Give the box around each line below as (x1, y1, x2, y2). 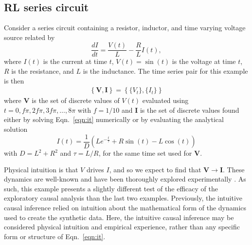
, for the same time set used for (98, 148, 192, 158)
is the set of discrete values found (140, 104, 239, 115)
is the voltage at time (172, 56, 236, 66)
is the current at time (43, 56, 108, 66)
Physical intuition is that (4, 164, 78, 174)
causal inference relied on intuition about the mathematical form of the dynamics (4, 203, 247, 213)
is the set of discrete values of (32, 95, 120, 105)
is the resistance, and (11, 66, 74, 76)
